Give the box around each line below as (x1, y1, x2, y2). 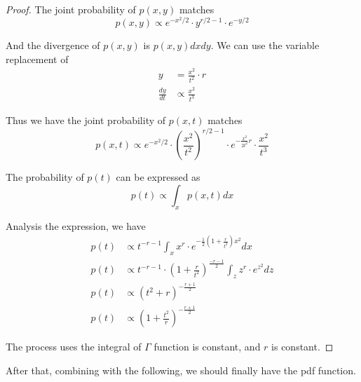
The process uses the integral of (6, 339, 142, 354)
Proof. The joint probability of (6, 2, 136, 16)
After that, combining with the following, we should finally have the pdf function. (6, 362, 356, 377)
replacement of (6, 51, 69, 66)
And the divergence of (6, 38, 100, 53)
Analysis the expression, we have (6, 218, 146, 233)
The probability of (6, 170, 84, 184)
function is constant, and (154, 339, 261, 354)
